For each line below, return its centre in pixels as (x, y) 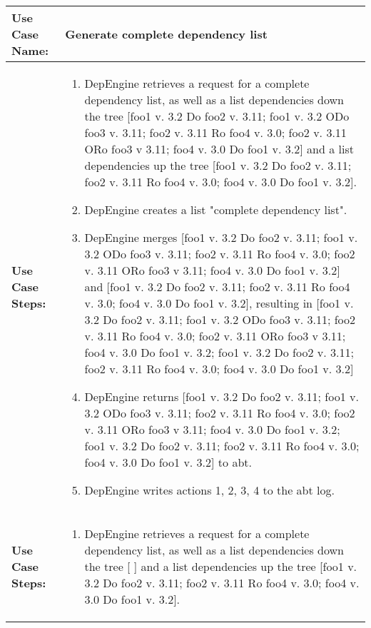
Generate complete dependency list (166, 34)
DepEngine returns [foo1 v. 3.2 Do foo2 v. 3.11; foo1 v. (222, 396)
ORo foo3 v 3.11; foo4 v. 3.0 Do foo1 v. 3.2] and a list (219, 149)
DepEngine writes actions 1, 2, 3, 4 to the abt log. (209, 490)
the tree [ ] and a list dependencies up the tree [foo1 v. (221, 566)
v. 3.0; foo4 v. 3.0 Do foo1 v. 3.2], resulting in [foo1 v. (219, 303)
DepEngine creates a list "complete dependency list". (216, 209)
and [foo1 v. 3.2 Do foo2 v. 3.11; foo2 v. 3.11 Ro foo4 (217, 287)
